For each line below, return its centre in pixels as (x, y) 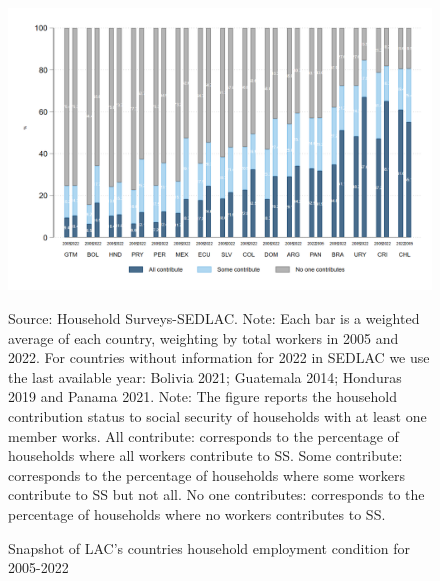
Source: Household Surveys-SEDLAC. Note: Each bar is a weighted (214, 317)
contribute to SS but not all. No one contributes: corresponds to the (216, 494)
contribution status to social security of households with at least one (217, 415)
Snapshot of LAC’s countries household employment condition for (209, 547)
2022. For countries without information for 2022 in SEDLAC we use (219, 357)
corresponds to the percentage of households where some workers (206, 474)
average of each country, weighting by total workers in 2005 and (203, 337)
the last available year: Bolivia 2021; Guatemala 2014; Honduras (205, 376)
